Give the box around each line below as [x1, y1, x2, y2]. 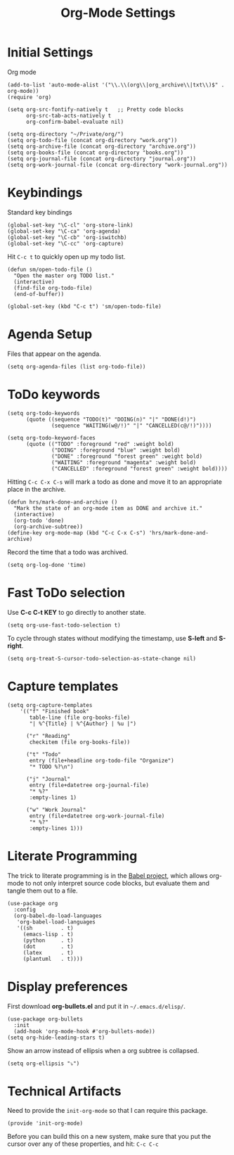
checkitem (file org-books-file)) [29, 739, 131, 746]
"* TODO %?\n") [29, 763, 74, 770]
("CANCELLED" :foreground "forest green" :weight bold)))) [51, 465, 228, 472]
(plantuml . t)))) [22, 955, 83, 962]
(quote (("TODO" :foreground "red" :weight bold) [25, 440, 174, 447]
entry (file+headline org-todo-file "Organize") [29, 757, 174, 764]
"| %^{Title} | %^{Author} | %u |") [29, 720, 137, 727]
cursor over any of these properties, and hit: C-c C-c [7, 1140, 160, 1148]
